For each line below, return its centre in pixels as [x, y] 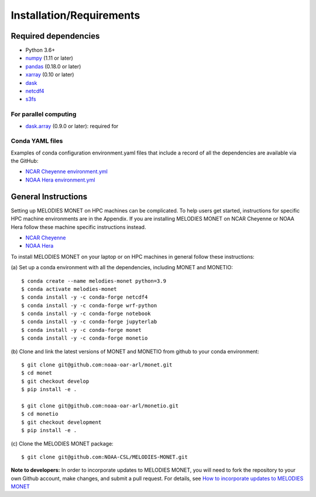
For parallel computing [44, 114]
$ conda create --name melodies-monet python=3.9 [94, 281]
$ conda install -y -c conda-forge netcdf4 [85, 297]
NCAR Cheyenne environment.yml [66, 172]
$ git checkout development [61, 422]
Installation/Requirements [75, 15]
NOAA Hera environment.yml [60, 180]
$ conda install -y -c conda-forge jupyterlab [89, 322]
